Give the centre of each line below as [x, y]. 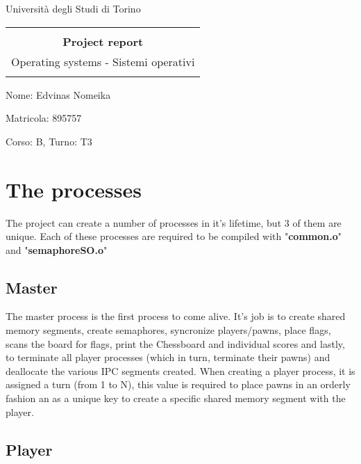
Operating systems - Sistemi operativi [103, 61]
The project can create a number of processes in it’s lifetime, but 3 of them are [174, 222]
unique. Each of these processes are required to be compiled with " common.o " [174, 236]
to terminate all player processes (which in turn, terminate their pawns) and [168, 357]
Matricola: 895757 [44, 118]
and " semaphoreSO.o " [57, 249]
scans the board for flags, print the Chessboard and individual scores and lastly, [175, 343]
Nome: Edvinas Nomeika [58, 94]
